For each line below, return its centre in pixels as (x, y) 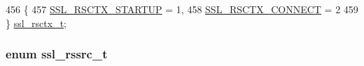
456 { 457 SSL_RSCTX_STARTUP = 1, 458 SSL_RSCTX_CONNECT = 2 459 (182, 9)
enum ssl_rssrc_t (57, 54)
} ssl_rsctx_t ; (36, 23)
